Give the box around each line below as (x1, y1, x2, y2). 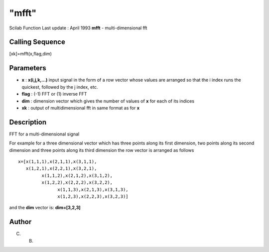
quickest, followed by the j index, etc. (21, 84, 98, 90)
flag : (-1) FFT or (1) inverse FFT (21, 91, 87, 97)
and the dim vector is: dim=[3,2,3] (9, 205, 81, 211)
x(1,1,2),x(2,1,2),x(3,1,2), (41, 172, 113, 178)
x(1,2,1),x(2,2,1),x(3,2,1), (25, 166, 97, 171)
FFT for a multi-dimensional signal (9, 131, 80, 137)
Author (9, 218, 32, 226)
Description (9, 118, 47, 126)
